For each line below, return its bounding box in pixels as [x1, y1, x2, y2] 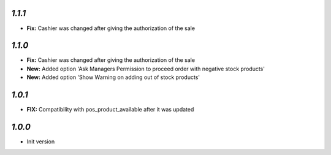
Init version [26, 138, 55, 145]
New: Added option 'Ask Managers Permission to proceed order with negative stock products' [26, 65, 265, 72]
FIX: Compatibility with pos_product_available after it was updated [26, 106, 194, 113]
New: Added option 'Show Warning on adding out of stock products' [26, 74, 200, 81]
